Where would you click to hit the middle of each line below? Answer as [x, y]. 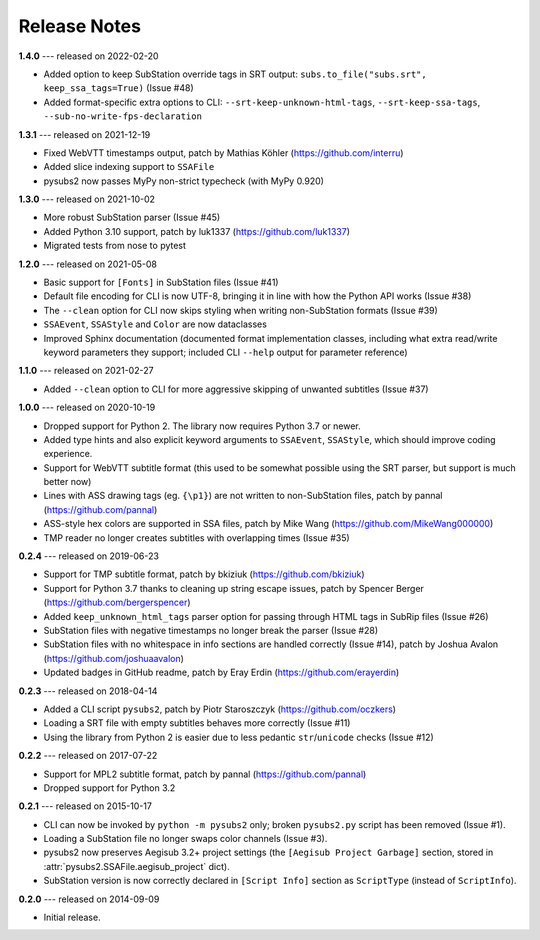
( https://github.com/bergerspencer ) [117, 602]
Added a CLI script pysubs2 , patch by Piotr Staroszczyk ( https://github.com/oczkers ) [220, 709]
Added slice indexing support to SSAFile [129, 167]
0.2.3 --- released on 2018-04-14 [88, 691]
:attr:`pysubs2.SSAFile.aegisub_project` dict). [136, 866]
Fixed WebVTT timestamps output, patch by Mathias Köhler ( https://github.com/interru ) [223, 152]
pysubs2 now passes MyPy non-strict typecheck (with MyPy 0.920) [184, 181]
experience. [68, 454]
